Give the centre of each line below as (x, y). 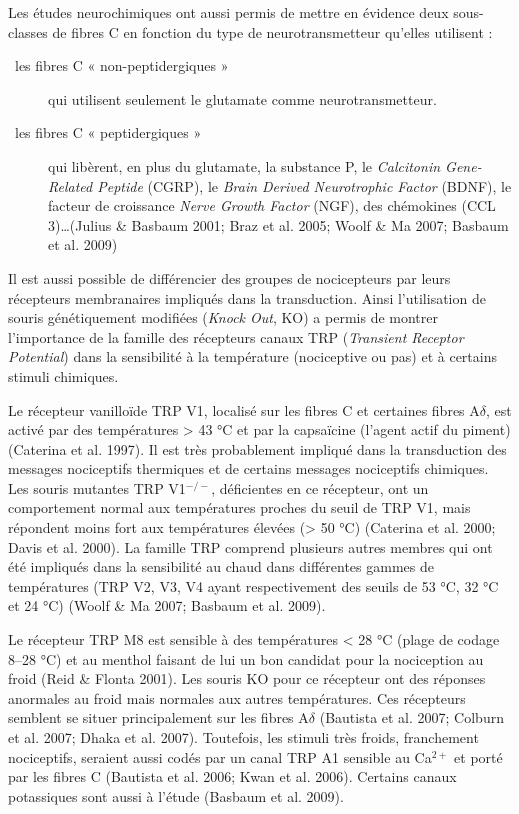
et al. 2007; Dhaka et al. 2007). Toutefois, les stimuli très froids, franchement (243, 737)
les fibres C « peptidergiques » (108, 132)
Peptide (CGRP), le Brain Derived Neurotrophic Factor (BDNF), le (304, 185)
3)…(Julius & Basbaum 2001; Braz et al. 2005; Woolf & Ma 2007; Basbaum (278, 224)
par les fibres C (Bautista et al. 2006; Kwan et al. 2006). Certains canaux (232, 776)
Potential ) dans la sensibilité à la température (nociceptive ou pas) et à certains (252, 356)
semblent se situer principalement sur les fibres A (158, 717)
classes (28, 31)
